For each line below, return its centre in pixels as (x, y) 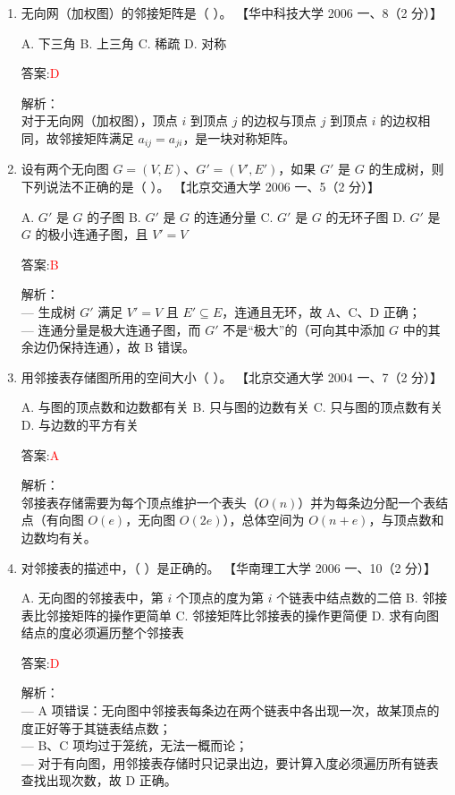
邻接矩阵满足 (96, 137)
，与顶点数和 (406, 520)
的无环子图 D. (366, 216)
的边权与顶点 (279, 120)
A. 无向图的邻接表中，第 (92, 598)
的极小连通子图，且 (92, 234)
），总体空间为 (264, 520)
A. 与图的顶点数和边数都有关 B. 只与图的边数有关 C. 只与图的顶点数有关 (232, 407)
